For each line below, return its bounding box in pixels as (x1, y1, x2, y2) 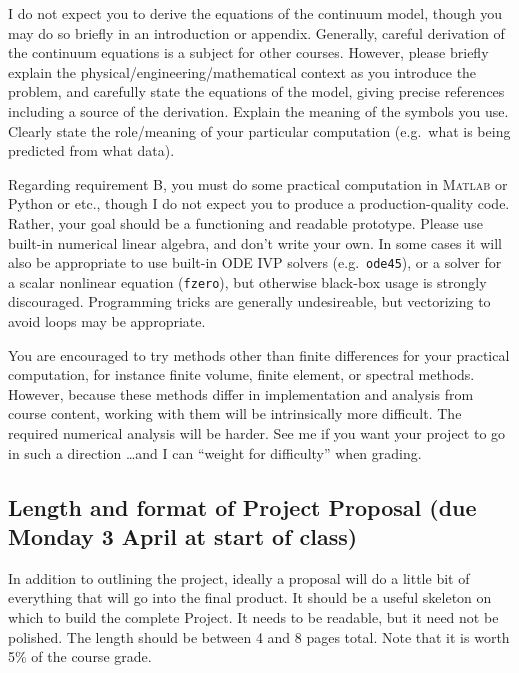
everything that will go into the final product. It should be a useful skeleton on (8, 587, 492, 608)
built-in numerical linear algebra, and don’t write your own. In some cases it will (8, 232, 502, 253)
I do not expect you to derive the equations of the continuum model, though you (8, 3, 503, 23)
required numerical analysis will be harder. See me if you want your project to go (8, 423, 506, 443)
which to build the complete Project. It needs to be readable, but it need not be (8, 606, 499, 627)
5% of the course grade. (8, 646, 152, 667)
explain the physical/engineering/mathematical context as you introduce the (8, 61, 477, 82)
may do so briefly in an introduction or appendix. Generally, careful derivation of (8, 22, 505, 43)
